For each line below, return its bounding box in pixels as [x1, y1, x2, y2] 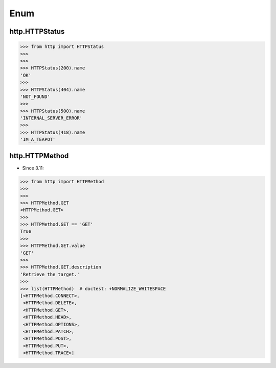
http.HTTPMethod [9, 151, 69, 160]
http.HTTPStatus [9, 27, 65, 36]
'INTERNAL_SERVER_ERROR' [20, 115, 83, 121]
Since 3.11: [22, 165, 44, 171]
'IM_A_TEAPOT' [20, 137, 56, 142]
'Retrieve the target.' [20, 271, 80, 277]
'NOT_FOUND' [20, 93, 51, 100]
